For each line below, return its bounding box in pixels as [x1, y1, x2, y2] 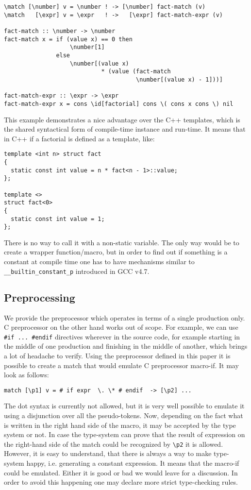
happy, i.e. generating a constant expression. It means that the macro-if [26, 458, 239, 468]
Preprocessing [4, 289, 75, 304]
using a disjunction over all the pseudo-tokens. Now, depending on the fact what [4, 410, 243, 420]
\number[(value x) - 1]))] [136, 76, 223, 83]
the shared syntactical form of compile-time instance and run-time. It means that [4, 124, 246, 134]
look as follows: [4, 370, 49, 380]
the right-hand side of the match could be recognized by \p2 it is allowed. [4, 439, 223, 449]
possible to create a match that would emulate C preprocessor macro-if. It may [4, 360, 239, 370]
